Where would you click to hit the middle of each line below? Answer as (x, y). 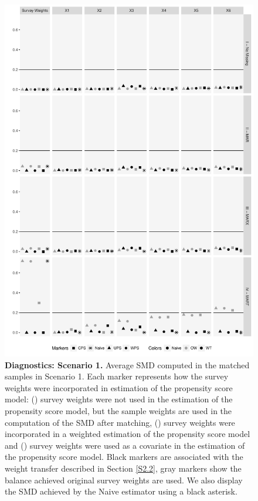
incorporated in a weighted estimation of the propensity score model (128, 434)
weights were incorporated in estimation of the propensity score (119, 387)
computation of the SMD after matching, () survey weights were (120, 422)
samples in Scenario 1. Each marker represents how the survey (117, 376)
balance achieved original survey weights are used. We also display (124, 480)
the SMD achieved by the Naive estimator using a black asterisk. (121, 491)
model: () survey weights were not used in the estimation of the (119, 399)
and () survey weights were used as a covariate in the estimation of (125, 445)
